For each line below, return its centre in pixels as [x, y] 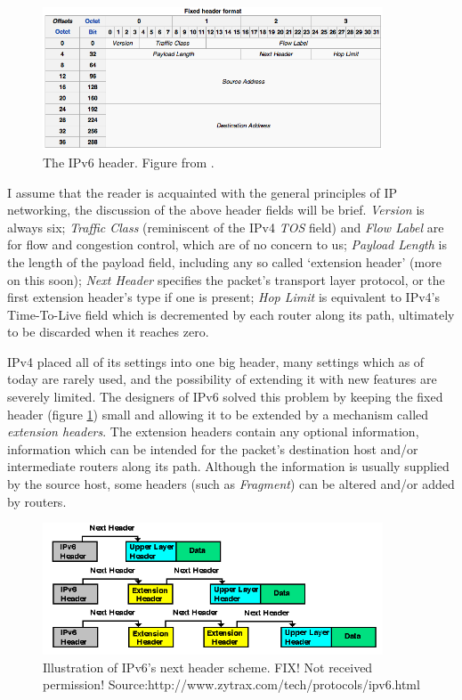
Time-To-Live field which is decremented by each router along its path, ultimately [231, 314]
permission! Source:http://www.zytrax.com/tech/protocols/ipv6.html [231, 684]
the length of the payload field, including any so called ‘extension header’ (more [224, 261]
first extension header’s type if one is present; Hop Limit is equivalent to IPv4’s [223, 297]
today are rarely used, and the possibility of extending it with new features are [222, 379]
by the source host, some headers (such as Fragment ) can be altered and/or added [231, 484]
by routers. [37, 501]
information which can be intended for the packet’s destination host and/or [213, 448]
